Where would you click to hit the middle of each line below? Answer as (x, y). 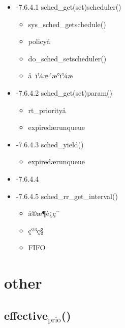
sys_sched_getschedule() (67, 24)
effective (26, 315)
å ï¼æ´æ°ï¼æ (51, 75)
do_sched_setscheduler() (67, 58)
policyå (39, 41)
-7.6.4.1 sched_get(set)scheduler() (69, 7)
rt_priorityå (47, 110)
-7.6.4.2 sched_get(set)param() (64, 92)
